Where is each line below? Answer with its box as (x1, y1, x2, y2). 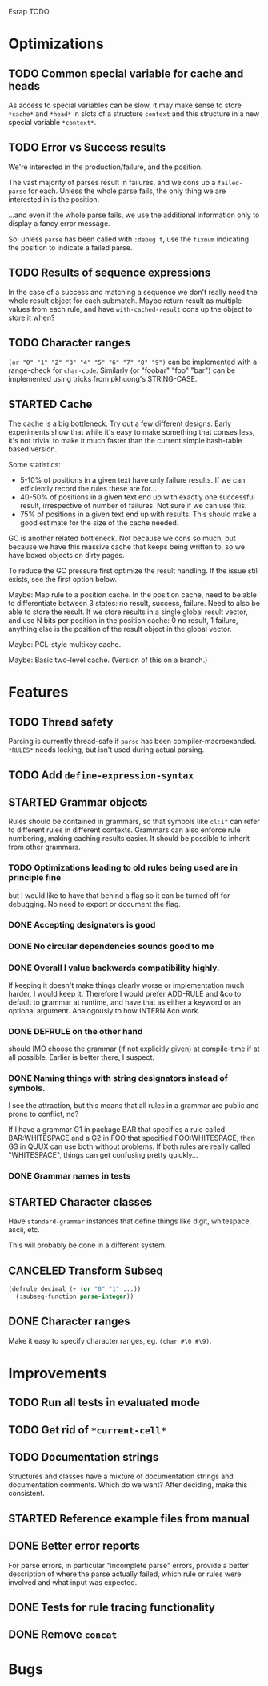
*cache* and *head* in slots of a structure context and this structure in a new (8, 109, 260, 119)
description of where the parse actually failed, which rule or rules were (8, 1569, 242, 1579)
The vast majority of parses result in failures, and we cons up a (8, 177, 216, 187)
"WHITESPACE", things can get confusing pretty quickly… (8, 1150, 198, 1160)
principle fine (8, 872, 62, 883)
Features (8, 683, 69, 701)
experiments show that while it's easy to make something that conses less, (8, 427, 255, 437)
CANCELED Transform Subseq (8, 1263, 164, 1277)
